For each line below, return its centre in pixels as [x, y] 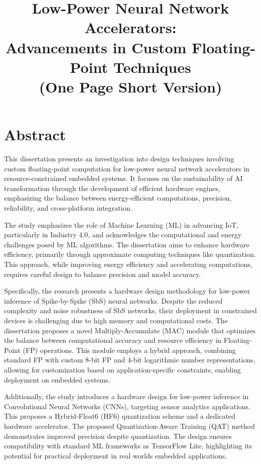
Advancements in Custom [96, 47]
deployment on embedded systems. [57, 379]
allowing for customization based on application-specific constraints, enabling [122, 369]
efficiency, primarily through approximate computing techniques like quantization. [130, 254]
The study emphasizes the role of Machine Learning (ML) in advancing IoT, [121, 224]
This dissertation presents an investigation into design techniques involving [119, 159]
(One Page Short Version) [130, 86]
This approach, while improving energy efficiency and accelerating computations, [128, 264]
